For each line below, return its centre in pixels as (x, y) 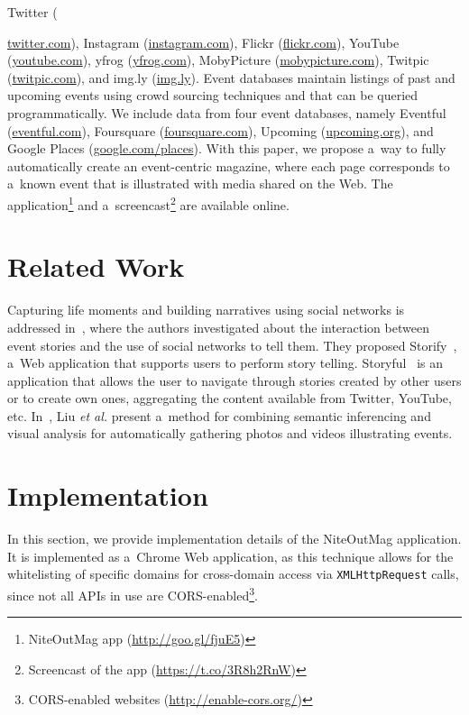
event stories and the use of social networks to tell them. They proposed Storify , (232, 345)
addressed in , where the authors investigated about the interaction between (218, 327)
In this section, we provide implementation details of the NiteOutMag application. (234, 539)
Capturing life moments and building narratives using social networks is (206, 310)
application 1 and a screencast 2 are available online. (148, 203)
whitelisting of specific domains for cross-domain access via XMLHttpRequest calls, (233, 574)
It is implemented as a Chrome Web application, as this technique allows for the (230, 556)
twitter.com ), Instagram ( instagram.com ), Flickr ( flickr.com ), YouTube (203, 42)
